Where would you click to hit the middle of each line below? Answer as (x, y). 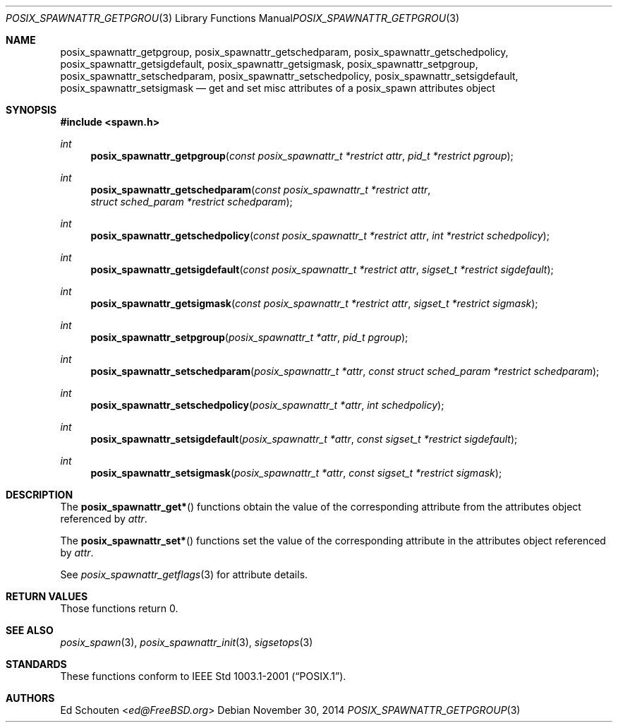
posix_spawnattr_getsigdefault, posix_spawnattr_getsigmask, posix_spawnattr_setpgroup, (269, 64)
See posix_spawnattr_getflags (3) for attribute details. (184, 574)
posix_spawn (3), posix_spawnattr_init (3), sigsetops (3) (187, 642)
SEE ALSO (30, 630)
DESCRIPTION (40, 495)
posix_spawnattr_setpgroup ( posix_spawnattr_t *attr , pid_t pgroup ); (249, 337)
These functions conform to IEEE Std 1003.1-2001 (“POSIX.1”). (203, 676)
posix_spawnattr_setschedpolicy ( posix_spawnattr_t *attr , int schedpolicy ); (267, 405)
